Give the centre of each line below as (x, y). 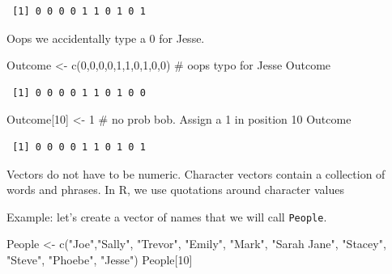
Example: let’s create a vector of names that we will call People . (167, 216)
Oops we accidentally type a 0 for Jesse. (106, 38)
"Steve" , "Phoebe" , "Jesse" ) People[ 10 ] (100, 259)
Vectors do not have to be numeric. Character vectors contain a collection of (196, 173)
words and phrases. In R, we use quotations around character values (175, 190)
